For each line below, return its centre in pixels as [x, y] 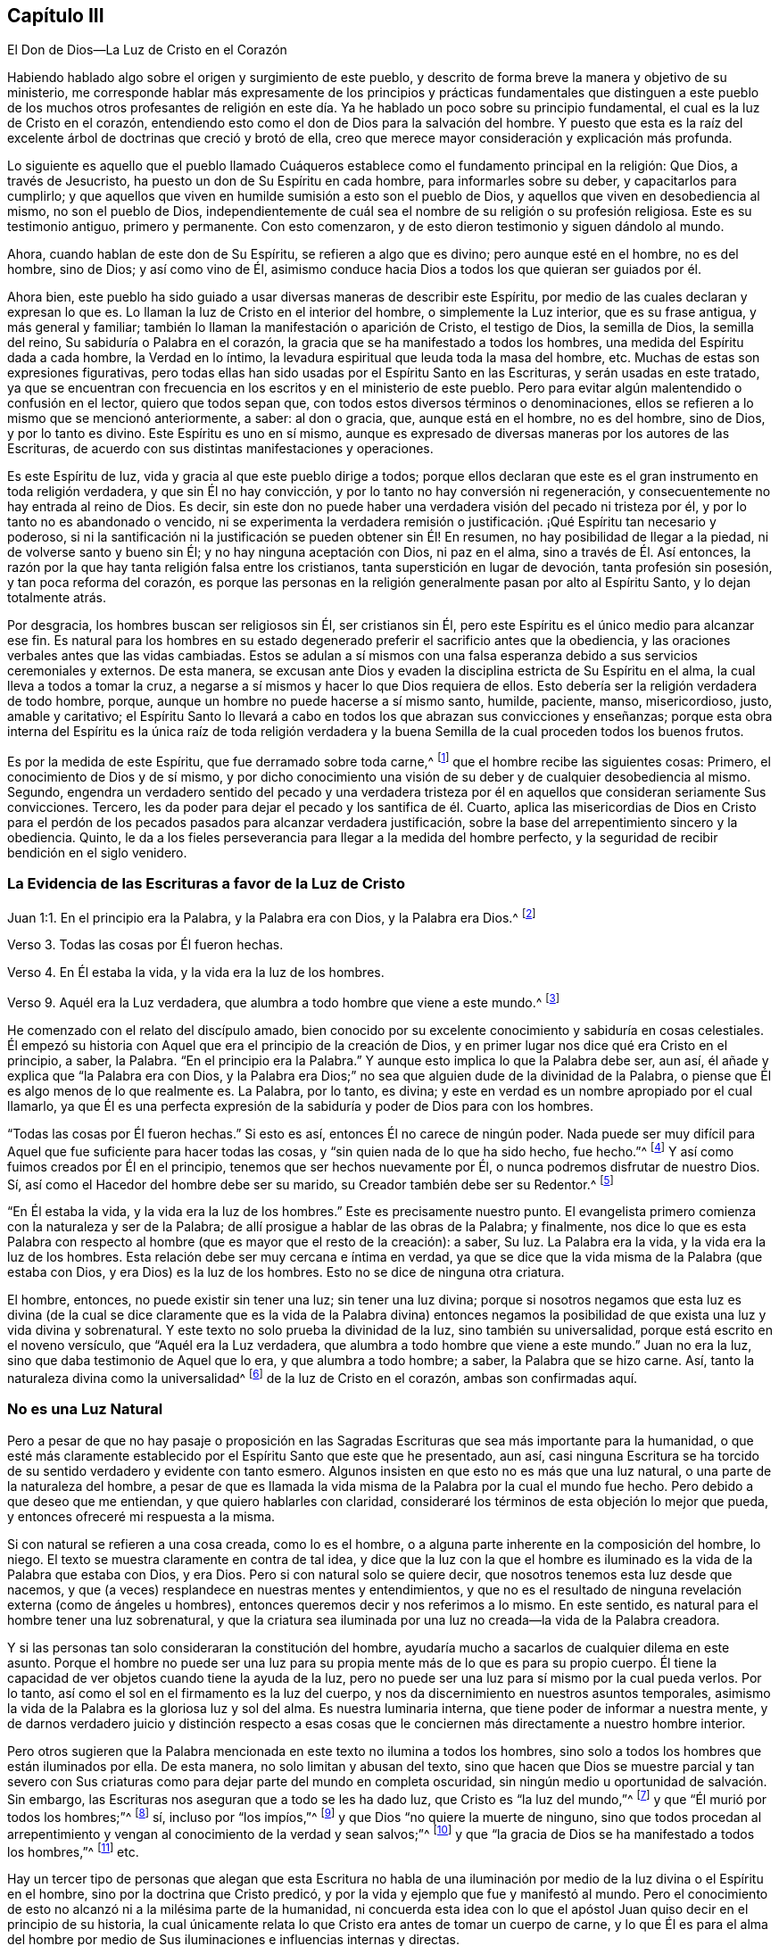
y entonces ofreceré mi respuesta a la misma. [141, 1516]
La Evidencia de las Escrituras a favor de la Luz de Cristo [206, 884]
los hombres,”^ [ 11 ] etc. [73, 1850]
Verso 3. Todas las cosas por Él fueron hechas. [145, 945]
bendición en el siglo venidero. [97, 853]
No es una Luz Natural [85, 1409]
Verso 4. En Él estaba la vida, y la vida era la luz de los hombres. [196, 973]
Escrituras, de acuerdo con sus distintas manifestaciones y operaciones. [220, 449]
